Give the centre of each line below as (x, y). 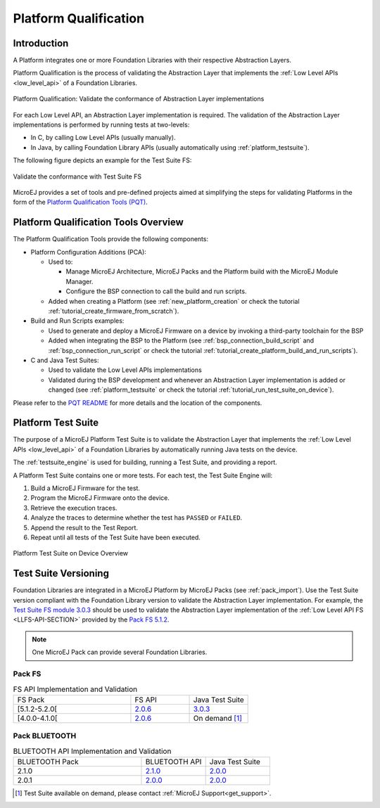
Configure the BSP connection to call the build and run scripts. (156, 291)
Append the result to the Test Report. (84, 527)
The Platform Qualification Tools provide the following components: (111, 239)
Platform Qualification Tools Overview (99, 223)
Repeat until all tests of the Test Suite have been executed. (115, 537)
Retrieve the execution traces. (74, 508)
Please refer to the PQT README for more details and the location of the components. (138, 403)
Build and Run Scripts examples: (77, 321)
